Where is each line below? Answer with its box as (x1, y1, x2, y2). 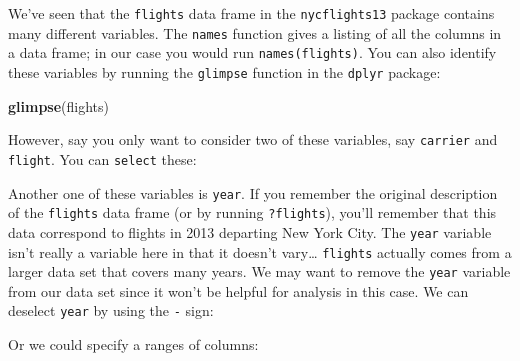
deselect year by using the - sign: (8, 300, 214, 321)
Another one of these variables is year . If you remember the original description (8, 182, 498, 203)
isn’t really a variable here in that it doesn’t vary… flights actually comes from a (8, 241, 512, 262)
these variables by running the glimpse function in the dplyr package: (8, 61, 441, 82)
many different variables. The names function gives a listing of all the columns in (8, 22, 502, 43)
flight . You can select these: (8, 148, 197, 169)
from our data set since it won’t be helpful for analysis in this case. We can (8, 280, 469, 301)
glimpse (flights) (8, 95, 109, 116)
